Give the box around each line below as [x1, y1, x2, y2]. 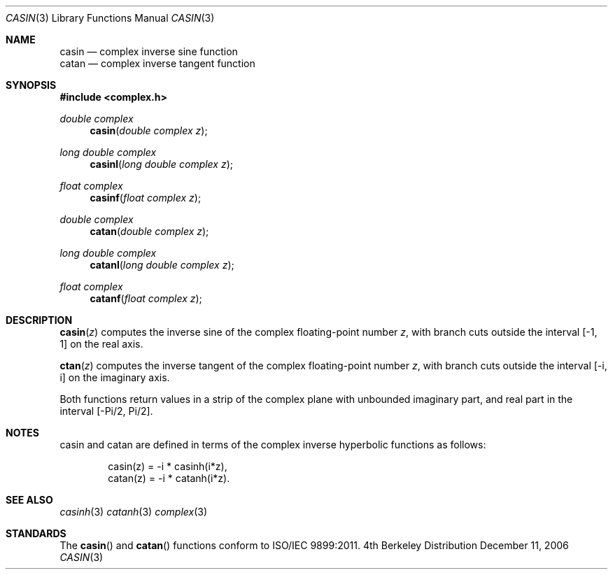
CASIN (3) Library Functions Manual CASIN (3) [6, 12, 215, 24]
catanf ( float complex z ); [90, 292, 202, 304]
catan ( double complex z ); [90, 225, 209, 237]
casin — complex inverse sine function [59, 45, 238, 57]
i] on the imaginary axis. [59, 371, 170, 383]
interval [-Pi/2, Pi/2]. [59, 405, 153, 417]
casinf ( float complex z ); [90, 192, 202, 204]
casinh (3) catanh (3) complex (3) [59, 506, 208, 518]
